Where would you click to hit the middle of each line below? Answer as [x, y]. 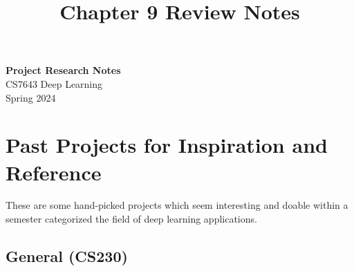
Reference [54, 172]
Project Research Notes [63, 70]
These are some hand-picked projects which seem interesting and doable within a [177, 205]
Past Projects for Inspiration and [167, 145]
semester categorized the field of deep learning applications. [131, 219]
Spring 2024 [31, 97]
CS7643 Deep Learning [54, 83]
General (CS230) [67, 256]
